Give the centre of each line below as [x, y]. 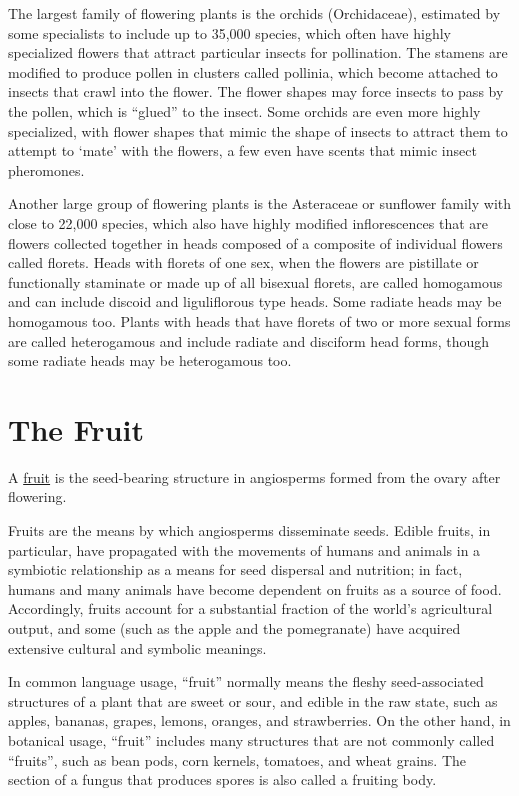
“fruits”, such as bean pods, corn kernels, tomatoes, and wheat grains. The [237, 759]
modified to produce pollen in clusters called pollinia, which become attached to [253, 71]
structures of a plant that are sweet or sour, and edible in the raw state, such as [253, 700]
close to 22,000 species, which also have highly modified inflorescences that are [248, 222]
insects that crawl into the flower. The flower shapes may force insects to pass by [256, 91]
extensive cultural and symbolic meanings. [137, 647]
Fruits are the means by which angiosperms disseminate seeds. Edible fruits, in [249, 530]
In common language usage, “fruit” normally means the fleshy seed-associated [246, 681]
